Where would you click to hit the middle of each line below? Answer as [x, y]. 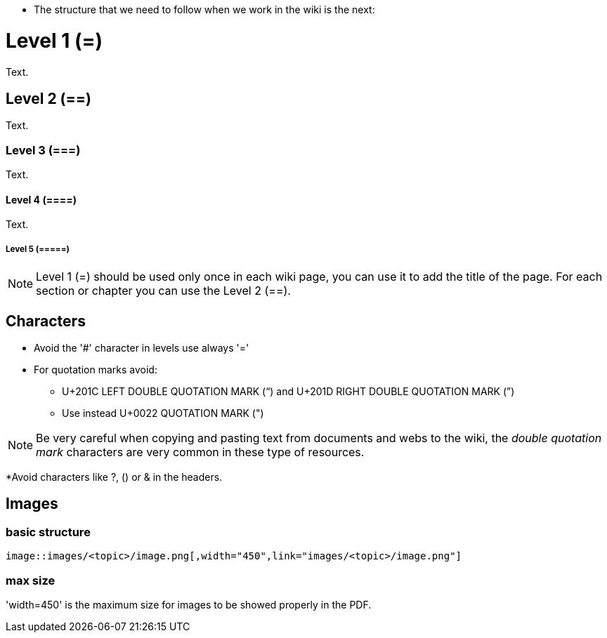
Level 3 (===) [43, 150]
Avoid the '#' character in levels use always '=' [142, 347]
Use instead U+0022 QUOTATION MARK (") [163, 413]
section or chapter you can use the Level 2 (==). [163, 291]
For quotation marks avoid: [96, 369]
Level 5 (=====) [38, 249]
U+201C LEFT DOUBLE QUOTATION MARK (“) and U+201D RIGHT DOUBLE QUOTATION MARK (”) [288, 391]
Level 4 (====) [41, 199]
